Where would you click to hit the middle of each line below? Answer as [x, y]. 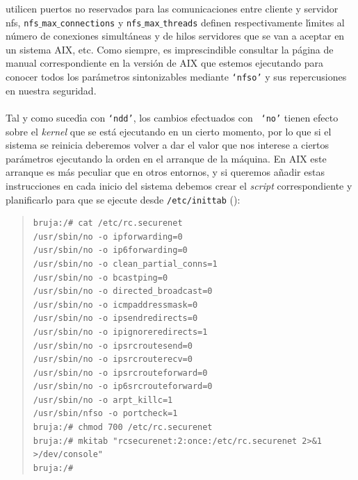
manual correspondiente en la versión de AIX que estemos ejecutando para [164, 63]
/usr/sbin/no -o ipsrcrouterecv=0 [113, 359]
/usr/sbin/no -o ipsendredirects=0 [115, 318]
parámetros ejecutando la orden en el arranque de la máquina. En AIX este [166, 158]
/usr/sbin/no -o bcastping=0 [100, 278]
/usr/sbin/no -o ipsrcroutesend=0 [113, 346]
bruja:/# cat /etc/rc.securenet [108, 223]
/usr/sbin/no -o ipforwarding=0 [108, 237]
